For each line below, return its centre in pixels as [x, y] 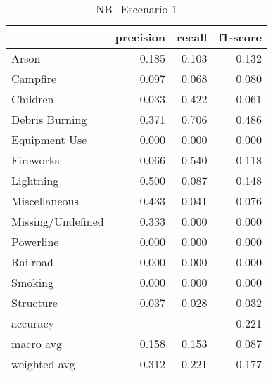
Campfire [34, 78]
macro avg [37, 343]
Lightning [35, 180]
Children [33, 99]
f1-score [240, 37]
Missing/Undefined [58, 221]
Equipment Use [49, 140]
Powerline [35, 241]
